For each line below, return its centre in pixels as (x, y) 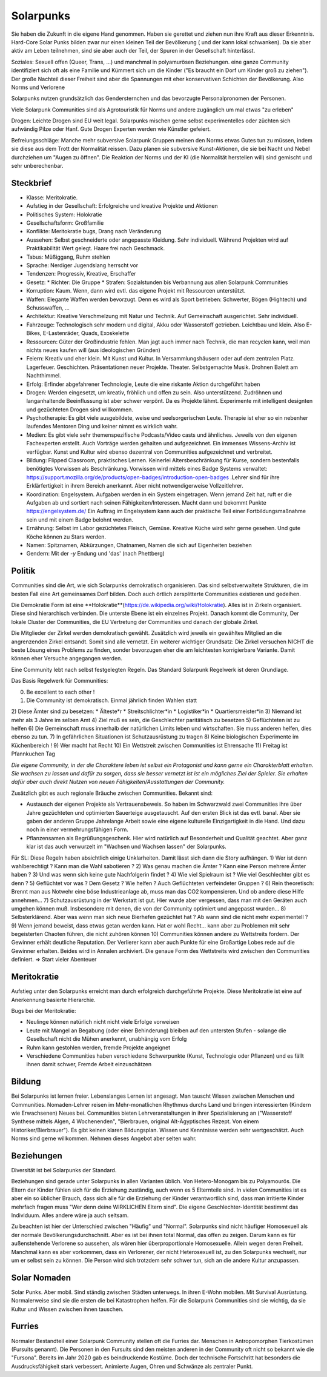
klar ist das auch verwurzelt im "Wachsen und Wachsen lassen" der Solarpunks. (126, 847)
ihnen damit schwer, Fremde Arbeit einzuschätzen (89, 1064)
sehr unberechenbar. (37, 166)
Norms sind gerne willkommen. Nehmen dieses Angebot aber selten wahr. (104, 1138)
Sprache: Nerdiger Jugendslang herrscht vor (82, 265)
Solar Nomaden (41, 1277)
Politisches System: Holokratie (64, 214)
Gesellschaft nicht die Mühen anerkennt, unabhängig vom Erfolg (107, 1039)
